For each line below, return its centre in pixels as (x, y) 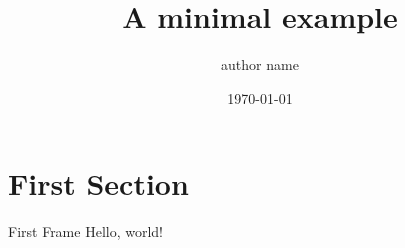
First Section (98, 183)
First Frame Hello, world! (85, 231)
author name (260, 64)
